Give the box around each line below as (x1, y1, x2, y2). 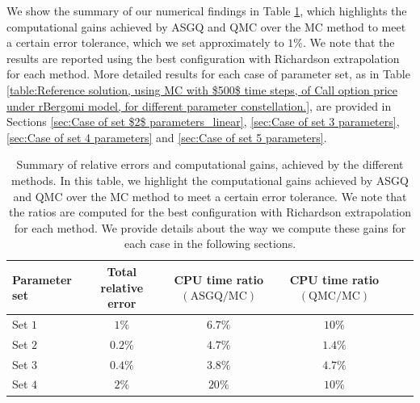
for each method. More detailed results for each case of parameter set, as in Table (6, 65, 410, 82)
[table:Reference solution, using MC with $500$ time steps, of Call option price (6, 81, 397, 98)
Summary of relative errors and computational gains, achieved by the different (16, 156, 404, 173)
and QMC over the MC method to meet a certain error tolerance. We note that (13, 187, 407, 204)
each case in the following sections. (124, 235, 296, 252)
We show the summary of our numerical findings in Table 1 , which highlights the (6, 2, 407, 19)
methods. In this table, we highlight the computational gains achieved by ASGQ (11, 171, 409, 188)
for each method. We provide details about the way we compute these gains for (14, 219, 406, 236)
